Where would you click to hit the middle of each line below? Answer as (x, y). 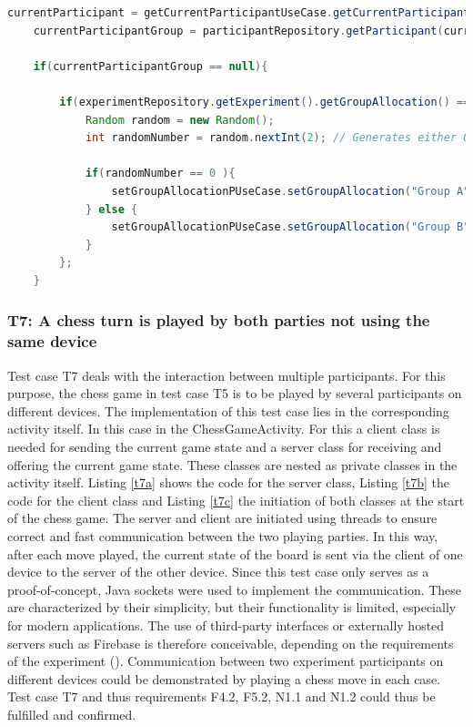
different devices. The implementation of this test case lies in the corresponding (228, 410)
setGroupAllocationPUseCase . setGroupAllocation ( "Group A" (291, 191)
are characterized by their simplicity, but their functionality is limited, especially (232, 607)
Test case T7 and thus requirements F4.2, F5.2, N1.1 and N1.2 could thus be (221, 696)
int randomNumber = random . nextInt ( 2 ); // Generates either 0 (277, 138)
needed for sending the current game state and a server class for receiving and (225, 447)
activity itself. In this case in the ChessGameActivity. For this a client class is (224, 429)
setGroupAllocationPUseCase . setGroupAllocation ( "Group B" (291, 227)
